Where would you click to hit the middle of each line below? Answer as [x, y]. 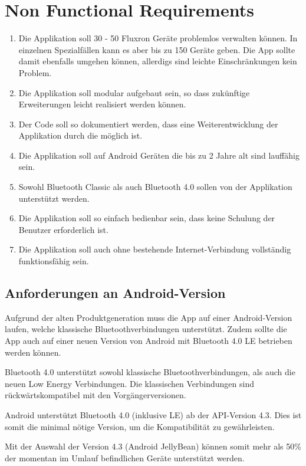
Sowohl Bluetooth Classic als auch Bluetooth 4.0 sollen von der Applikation [155, 187]
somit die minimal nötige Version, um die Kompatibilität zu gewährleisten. [140, 426]
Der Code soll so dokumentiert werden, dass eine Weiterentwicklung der [148, 124]
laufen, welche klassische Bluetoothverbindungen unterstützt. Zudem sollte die [146, 329]
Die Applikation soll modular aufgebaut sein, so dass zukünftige [134, 92]
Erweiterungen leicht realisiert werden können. [102, 104]
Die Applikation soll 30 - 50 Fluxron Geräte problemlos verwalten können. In [158, 38]
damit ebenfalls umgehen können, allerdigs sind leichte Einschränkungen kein [158, 61]
